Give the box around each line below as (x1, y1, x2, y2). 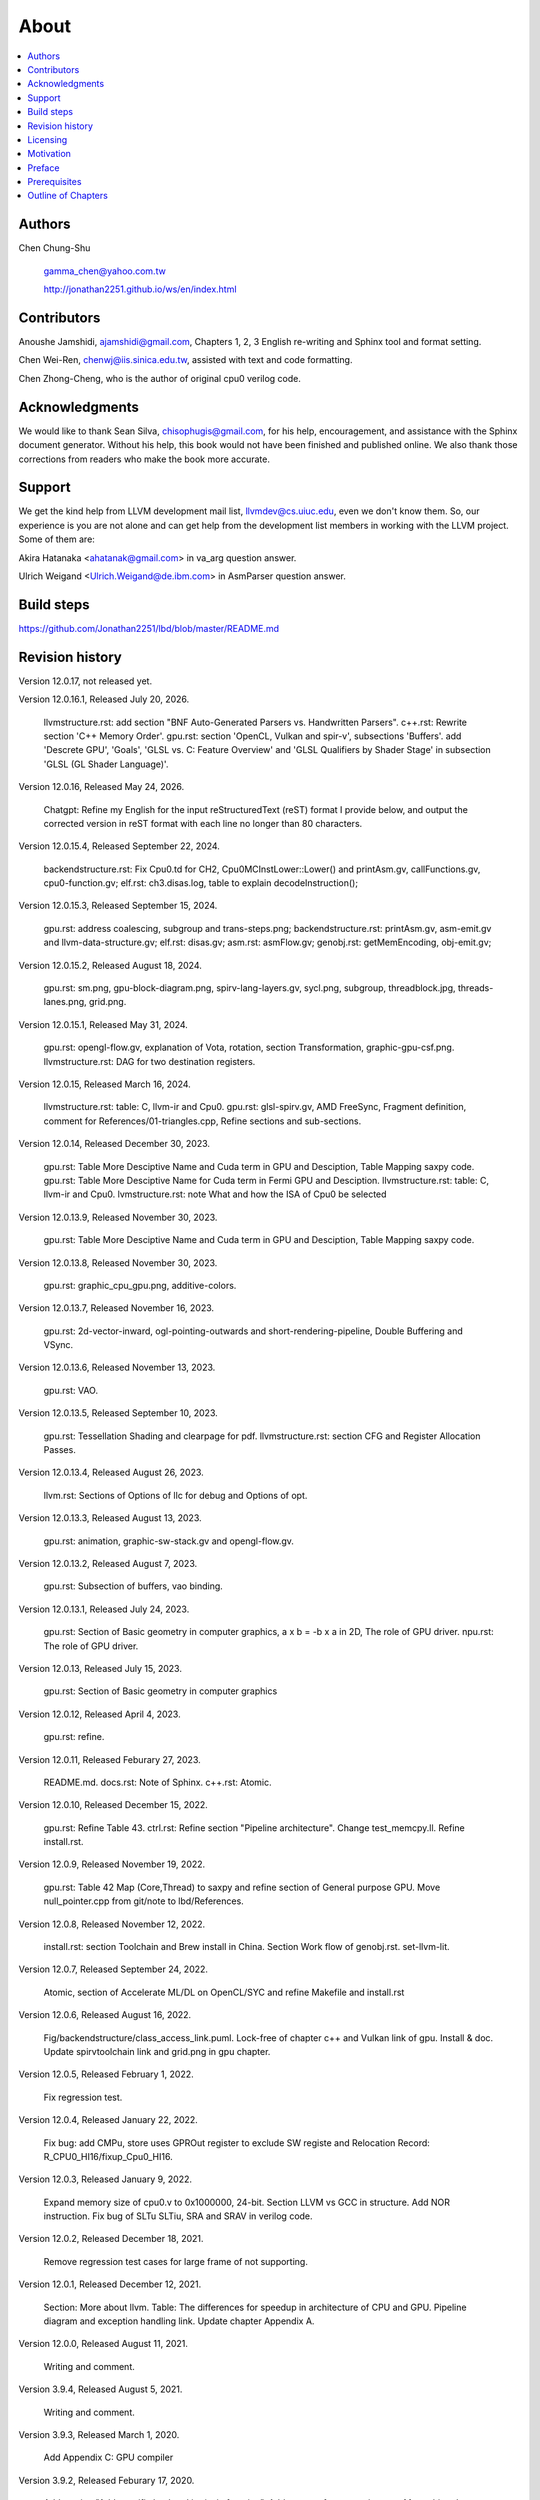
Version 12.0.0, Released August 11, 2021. (18, 2338, 189, 2350)
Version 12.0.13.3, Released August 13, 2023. (18, 1512, 202, 1524)
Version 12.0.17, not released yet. (18, 675, 153, 687)
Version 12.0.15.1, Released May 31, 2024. (18, 1018, 189, 1030)
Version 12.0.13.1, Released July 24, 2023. (18, 1603, 190, 1615)
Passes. (43, 1444, 77, 1456)
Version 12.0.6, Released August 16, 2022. (18, 2009, 192, 2021)
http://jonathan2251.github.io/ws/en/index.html (43, 283, 237, 295)
